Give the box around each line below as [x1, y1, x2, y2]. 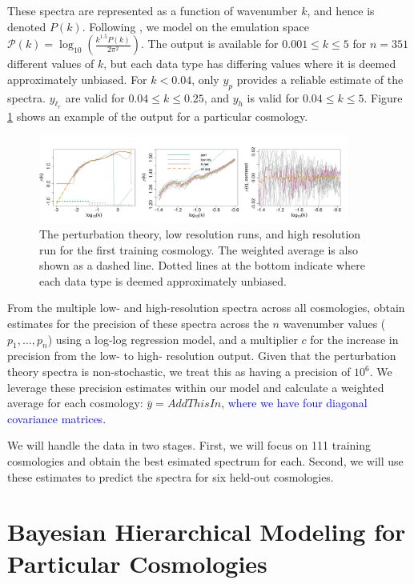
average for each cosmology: [7, 394, 143, 411]
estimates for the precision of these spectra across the [7, 315, 269, 332]
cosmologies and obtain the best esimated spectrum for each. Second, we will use [7, 453, 404, 470]
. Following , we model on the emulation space [82, 18, 310, 34]
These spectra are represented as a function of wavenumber [7, 2, 298, 18]
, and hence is [307, 2, 375, 18]
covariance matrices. [7, 410, 107, 426]
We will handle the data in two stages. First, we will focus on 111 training [7, 437, 372, 454]
